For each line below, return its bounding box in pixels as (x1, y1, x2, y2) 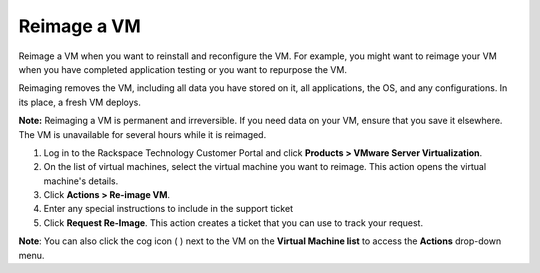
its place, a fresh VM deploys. (18, 96, 142, 108)
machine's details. (43, 175, 119, 187)
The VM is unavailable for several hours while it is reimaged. (18, 128, 267, 140)
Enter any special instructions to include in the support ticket (43, 203, 294, 215)
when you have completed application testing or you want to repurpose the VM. (18, 63, 347, 75)
